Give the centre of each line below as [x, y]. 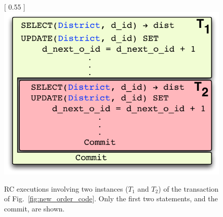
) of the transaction [189, 188]
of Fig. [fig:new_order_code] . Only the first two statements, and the [111, 198]
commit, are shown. [34, 208]
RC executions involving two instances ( [66, 188]
